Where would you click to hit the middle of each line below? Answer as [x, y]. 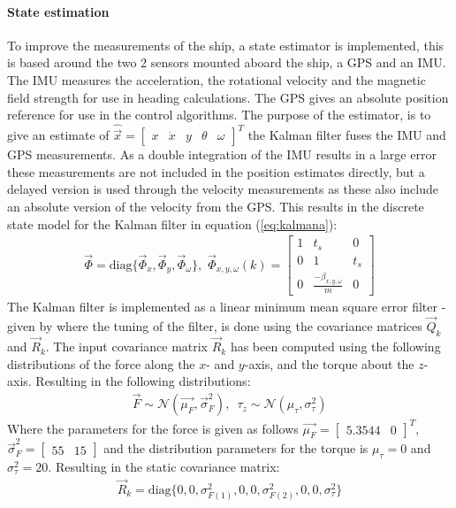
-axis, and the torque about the [329, 363]
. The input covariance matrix [127, 346]
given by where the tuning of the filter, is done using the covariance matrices [215, 326]
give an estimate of [58, 135]
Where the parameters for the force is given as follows [153, 428]
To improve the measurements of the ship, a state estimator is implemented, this [226, 45]
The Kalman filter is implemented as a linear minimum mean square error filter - [227, 307]
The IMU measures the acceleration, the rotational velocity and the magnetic [217, 79]
